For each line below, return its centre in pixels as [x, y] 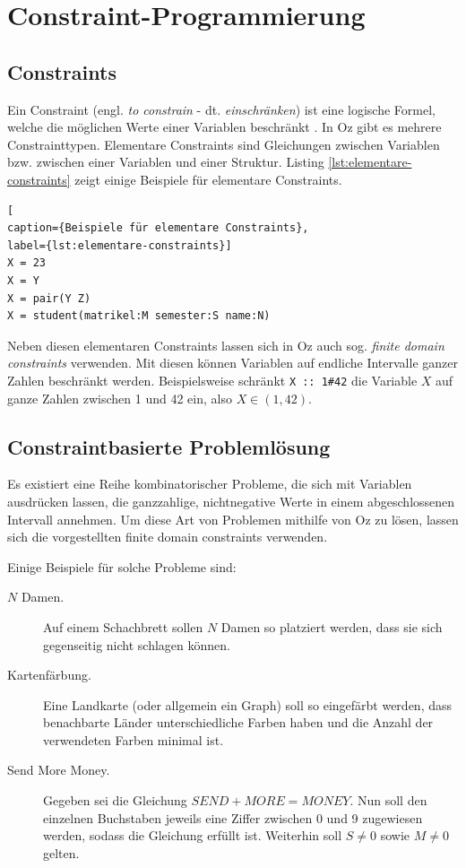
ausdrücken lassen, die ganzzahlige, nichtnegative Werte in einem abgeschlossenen [231, 501]
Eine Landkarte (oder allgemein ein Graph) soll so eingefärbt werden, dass [248, 704]
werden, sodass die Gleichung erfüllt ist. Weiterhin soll [193, 835]
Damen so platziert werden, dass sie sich [332, 626]
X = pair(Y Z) [49, 298]
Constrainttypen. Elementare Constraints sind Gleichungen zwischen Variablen [224, 144]
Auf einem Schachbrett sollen [123, 626]
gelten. [61, 852]
